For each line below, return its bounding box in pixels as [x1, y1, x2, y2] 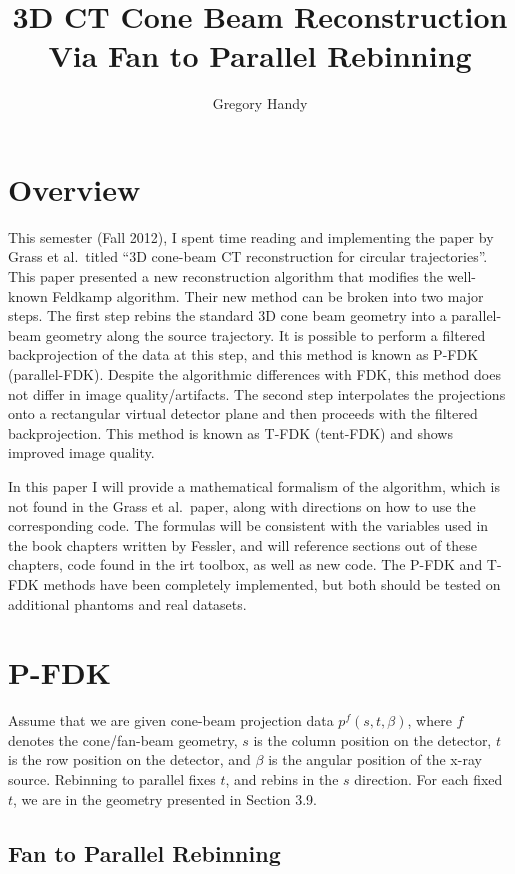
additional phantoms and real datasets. [8, 593, 247, 614]
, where [407, 710, 452, 731]
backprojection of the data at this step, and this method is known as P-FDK [8, 344, 479, 365]
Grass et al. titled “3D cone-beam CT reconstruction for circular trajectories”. [8, 246, 488, 267]
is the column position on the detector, [253, 729, 492, 750]
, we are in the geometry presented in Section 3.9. [13, 788, 317, 809]
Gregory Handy [212, 93, 308, 114]
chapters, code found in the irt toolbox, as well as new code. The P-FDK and [8, 554, 483, 575]
